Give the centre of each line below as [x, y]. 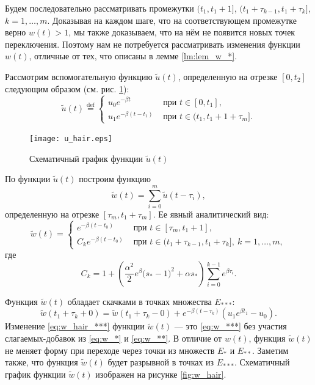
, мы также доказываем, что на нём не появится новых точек [182, 32]
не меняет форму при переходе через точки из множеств [110, 350]
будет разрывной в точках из [161, 362]
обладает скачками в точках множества [139, 301]
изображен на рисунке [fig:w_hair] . [161, 374]
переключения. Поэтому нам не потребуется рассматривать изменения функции [153, 44]
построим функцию [115, 179]
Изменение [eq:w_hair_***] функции [75, 326]
